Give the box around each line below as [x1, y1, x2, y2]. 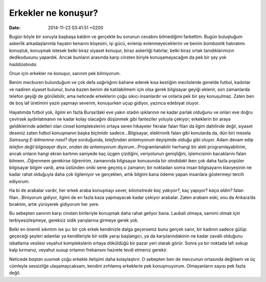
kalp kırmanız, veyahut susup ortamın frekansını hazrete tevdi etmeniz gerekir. [9, 247, 167, 253]
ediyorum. [9, 178, 30, 184]
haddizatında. [9, 61, 38, 67]
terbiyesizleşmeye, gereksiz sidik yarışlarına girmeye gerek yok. [9, 217, 139, 223]
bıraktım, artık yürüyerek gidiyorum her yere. [9, 201, 100, 207]
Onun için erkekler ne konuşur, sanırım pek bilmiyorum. [9, 70, 121, 76]
